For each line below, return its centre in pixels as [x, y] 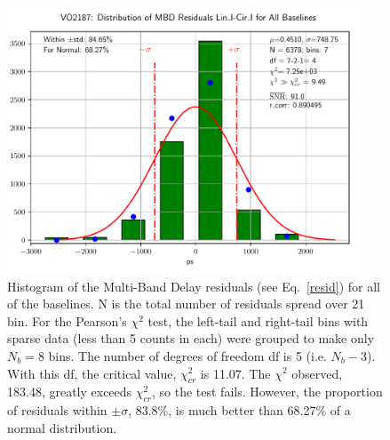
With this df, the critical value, [92, 373]
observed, [317, 373]
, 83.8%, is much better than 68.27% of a [239, 410]
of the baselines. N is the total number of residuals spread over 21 [186, 304]
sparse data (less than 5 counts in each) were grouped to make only [191, 338]
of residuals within [57, 410]
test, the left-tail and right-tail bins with [258, 320]
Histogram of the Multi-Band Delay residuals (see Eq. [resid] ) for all [194, 286]
